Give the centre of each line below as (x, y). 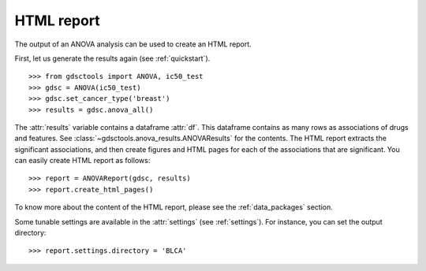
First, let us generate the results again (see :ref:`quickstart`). (112, 58)
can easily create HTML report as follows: (82, 161)
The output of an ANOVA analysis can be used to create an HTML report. (133, 44)
